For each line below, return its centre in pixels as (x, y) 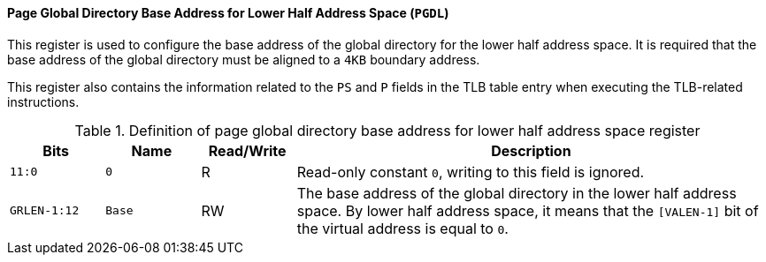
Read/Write (247, 150)
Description (531, 150)
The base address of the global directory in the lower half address (517, 193)
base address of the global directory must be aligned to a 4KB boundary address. (244, 59)
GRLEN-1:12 (45, 211)
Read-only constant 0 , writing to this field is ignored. (471, 172)
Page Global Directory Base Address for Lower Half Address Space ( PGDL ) (228, 13)
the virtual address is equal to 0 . (402, 228)
